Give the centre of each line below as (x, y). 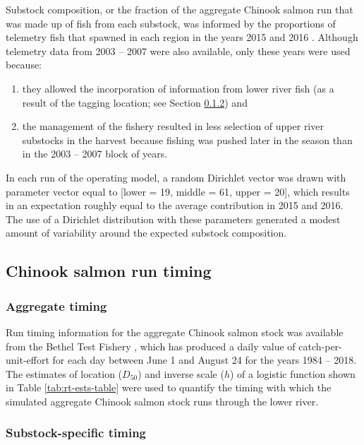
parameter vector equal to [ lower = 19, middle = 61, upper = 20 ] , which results (178, 191)
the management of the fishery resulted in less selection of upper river (173, 126)
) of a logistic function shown (292, 373)
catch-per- (320, 346)
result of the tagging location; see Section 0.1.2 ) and (135, 102)
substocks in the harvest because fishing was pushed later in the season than (187, 140)
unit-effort (28, 360)
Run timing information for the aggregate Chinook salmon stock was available (175, 332)
